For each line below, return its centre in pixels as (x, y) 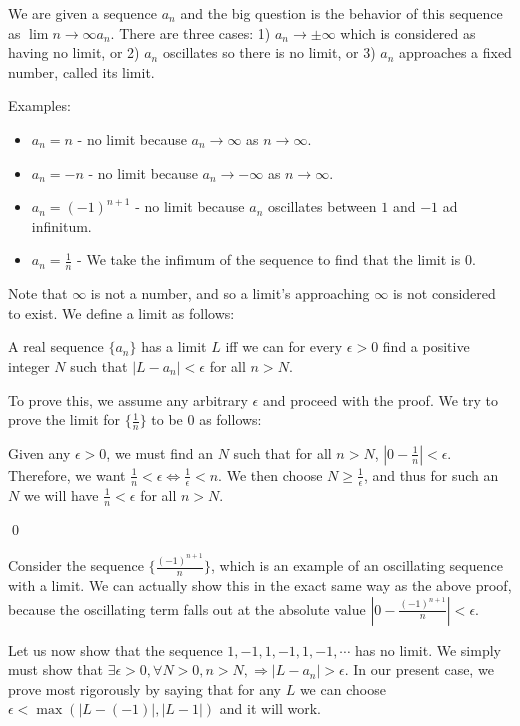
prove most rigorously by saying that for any (145, 688)
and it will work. (270, 708)
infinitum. (61, 225)
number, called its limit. (81, 71)
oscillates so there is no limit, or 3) (269, 52)
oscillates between (322, 206)
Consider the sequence (76, 565)
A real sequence (56, 346)
